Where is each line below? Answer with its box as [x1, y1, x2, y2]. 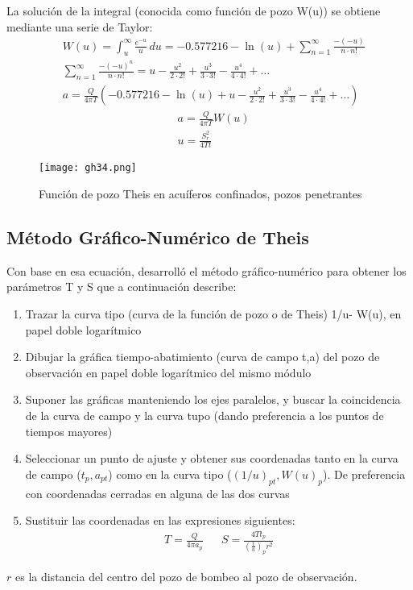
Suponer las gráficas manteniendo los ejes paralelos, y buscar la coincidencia [25, 391, 401, 408]
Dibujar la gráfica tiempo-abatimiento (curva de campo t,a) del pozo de [25, 348, 380, 365]
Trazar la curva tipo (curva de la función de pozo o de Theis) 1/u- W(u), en [25, 305, 402, 322]
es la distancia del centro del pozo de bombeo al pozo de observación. [14, 567, 357, 584]
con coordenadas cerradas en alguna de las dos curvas [25, 484, 290, 501]
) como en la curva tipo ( [108, 465, 232, 482]
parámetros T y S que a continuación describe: [6, 278, 237, 295]
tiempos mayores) [25, 422, 113, 439]
